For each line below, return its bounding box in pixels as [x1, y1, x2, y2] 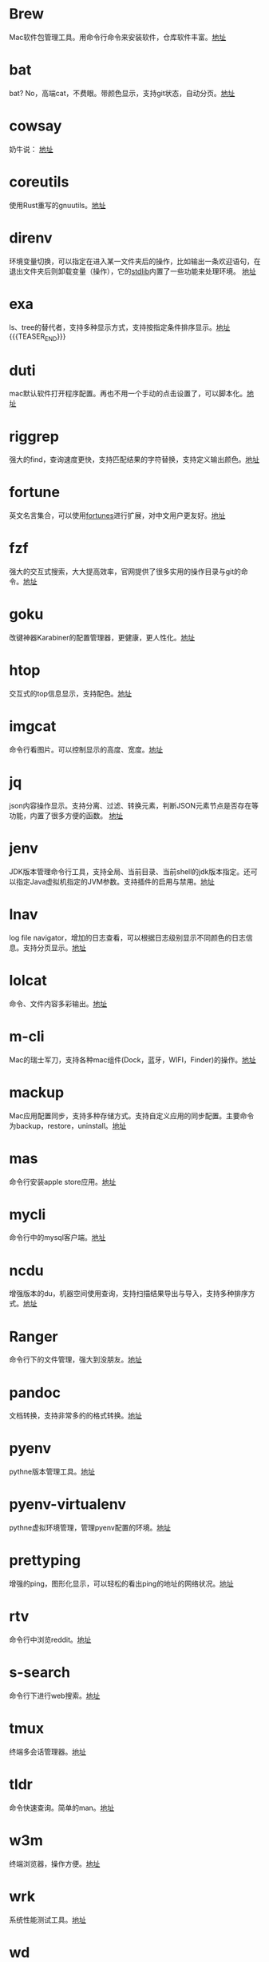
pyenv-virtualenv [9, 1495, 127, 1514]
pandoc [9, 1383, 61, 1402]
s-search [9, 1663, 71, 1682]
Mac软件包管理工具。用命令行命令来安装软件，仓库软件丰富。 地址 [9, 32, 227, 42]
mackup [9, 1083, 65, 1101]
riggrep [9, 427, 59, 445]
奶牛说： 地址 [9, 144, 53, 154]
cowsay [9, 117, 62, 135]
